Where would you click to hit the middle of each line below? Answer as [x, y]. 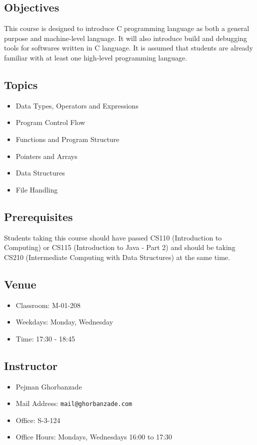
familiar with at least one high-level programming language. [96, 57]
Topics [21, 84]
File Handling [37, 189]
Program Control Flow [50, 122]
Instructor [31, 365]
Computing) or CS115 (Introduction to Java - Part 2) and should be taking [120, 247]
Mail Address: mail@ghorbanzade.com [74, 403]
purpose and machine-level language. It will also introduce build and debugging [126, 38]
